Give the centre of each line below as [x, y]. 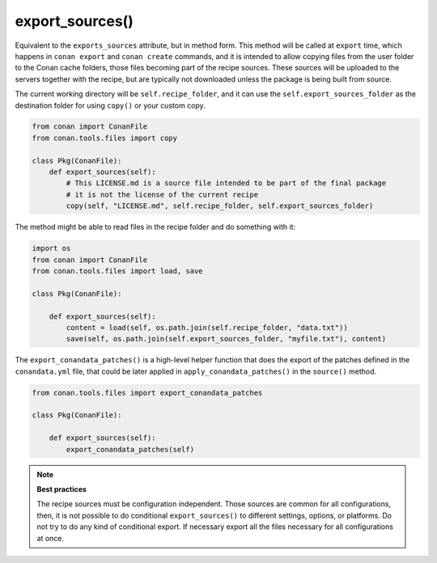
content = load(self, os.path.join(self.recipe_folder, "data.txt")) [207, 327]
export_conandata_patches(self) [130, 449]
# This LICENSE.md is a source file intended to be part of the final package [226, 183]
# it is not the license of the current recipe [162, 195]
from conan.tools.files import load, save [117, 271]
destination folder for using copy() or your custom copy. [110, 105]
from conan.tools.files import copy [105, 138]
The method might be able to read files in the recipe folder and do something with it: [155, 227]
